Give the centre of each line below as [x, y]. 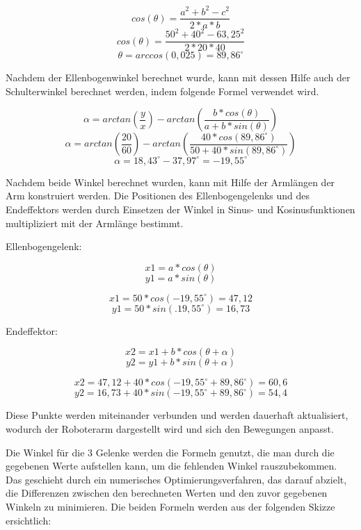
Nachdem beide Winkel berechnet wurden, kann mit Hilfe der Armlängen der [170, 182]
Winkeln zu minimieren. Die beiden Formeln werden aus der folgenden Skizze [170, 506]
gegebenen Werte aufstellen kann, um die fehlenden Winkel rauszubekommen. [171, 466]
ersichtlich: [29, 520]
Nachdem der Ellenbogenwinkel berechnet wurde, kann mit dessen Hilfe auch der [178, 77]
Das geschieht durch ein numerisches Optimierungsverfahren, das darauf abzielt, [176, 479]
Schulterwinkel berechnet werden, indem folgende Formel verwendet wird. [162, 91]
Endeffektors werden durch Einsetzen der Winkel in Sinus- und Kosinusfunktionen [180, 209]
